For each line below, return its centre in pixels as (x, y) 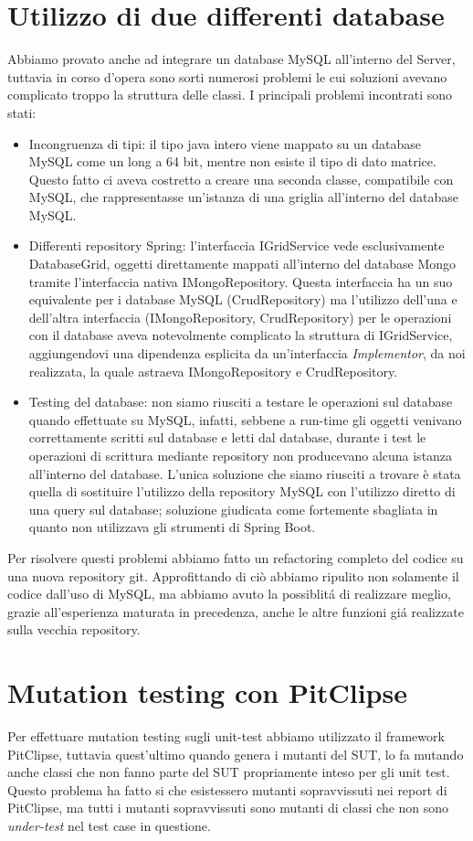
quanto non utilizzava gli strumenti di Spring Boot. (172, 527)
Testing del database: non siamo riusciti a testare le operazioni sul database (241, 402)
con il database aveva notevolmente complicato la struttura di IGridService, (241, 335)
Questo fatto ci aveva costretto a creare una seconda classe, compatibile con (241, 179)
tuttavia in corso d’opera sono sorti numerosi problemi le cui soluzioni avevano (227, 76)
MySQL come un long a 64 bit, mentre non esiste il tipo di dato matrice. (232, 161)
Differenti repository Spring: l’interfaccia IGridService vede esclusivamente (236, 245)
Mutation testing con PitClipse (207, 692)
